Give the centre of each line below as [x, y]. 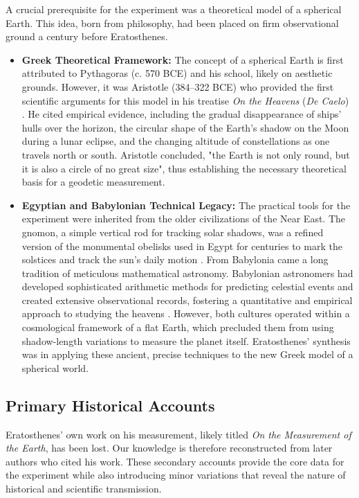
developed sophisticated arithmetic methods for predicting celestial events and [187, 286]
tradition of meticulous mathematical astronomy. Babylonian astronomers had [187, 273]
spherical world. [55, 367]
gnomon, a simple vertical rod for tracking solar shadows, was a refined [173, 232]
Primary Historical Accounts [110, 405]
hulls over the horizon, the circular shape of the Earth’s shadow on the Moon [185, 127]
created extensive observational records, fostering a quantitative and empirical [187, 300]
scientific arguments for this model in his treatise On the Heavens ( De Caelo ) [185, 100]
